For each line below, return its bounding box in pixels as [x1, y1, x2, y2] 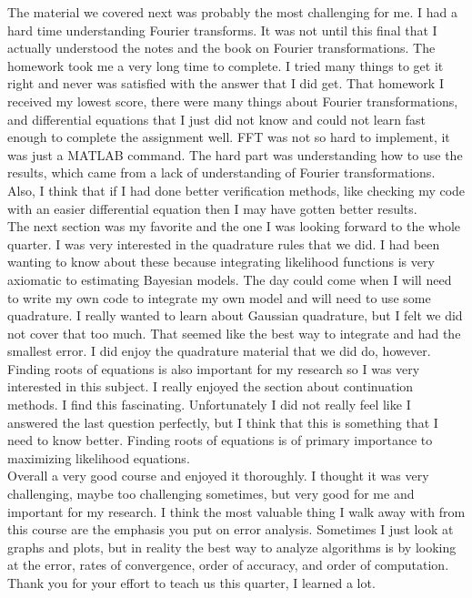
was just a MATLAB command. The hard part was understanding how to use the [7, 145, 463, 164]
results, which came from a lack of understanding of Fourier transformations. [7, 163, 436, 182]
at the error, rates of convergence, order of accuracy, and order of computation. [7, 555, 449, 574]
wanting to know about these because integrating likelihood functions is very [7, 252, 435, 271]
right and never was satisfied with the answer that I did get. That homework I [7, 74, 444, 93]
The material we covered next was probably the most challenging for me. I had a [7, 3, 457, 21]
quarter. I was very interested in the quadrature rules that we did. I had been [7, 234, 440, 253]
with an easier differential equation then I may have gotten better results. [7, 198, 417, 218]
